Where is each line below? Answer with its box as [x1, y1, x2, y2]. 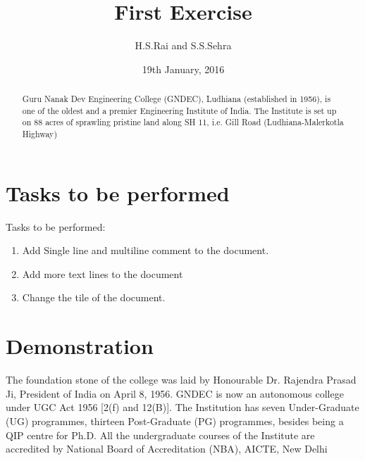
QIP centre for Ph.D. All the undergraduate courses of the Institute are [6, 427, 315, 442]
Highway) [22, 128, 58, 140]
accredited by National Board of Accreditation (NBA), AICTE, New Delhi [6, 441, 328, 456]
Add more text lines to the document [22, 266, 183, 281]
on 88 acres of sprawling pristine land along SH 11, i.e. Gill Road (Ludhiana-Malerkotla [22, 116, 344, 128]
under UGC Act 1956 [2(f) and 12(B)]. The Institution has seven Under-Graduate [6, 400, 359, 415]
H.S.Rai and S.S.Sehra [135, 38, 232, 53]
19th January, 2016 [142, 61, 225, 76]
